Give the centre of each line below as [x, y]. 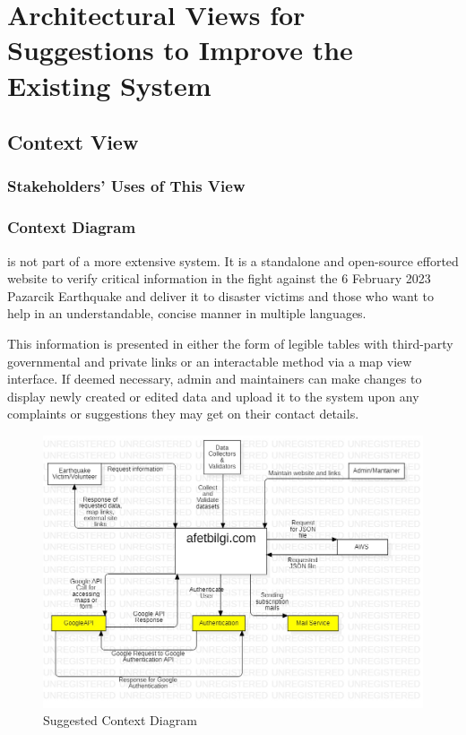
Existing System [109, 85]
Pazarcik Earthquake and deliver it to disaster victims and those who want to [221, 295]
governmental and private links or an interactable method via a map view [210, 361]
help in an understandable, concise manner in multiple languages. [187, 313]
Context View [73, 142]
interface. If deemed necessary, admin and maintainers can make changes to [215, 379]
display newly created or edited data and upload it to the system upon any [213, 396]
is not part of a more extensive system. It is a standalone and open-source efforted [233, 260]
